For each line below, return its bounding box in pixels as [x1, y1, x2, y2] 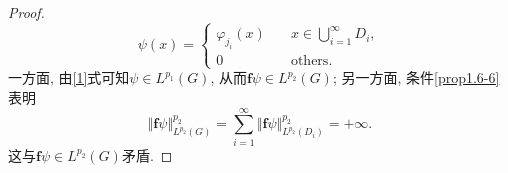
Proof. [8, 2, 45, 22]
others [290, 54, 329, 69]
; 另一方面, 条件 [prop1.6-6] [332, 67, 500, 88]
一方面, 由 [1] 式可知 [8, 67, 130, 88]
